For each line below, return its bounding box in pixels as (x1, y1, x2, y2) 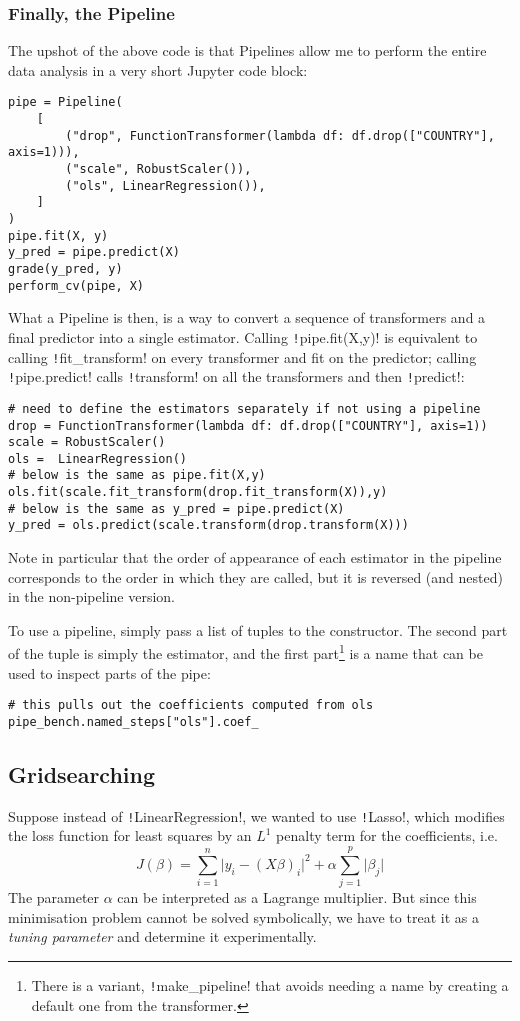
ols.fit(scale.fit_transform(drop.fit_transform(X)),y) (8, 485, 388, 500)
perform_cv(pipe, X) (8, 278, 145, 293)
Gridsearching (8, 759, 156, 790)
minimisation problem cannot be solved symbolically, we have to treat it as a (8, 906, 479, 927)
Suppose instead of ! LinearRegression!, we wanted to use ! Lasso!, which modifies (8, 805, 505, 826)
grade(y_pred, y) (8, 261, 123, 276)
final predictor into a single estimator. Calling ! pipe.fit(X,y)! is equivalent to (8, 326, 478, 347)
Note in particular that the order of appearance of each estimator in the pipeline (8, 547, 502, 568)
